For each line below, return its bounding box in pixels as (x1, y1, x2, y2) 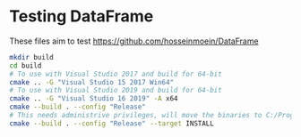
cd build (9, 60, 42, 70)
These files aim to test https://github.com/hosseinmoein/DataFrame (9, 36, 259, 46)
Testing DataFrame (9, 6, 154, 27)
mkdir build (9, 52, 54, 61)
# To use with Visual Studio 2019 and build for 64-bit (9, 86, 222, 95)
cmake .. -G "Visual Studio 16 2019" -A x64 (9, 94, 178, 103)
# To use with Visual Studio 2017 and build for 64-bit (9, 69, 222, 78)
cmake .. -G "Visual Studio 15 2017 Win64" (9, 77, 175, 86)
